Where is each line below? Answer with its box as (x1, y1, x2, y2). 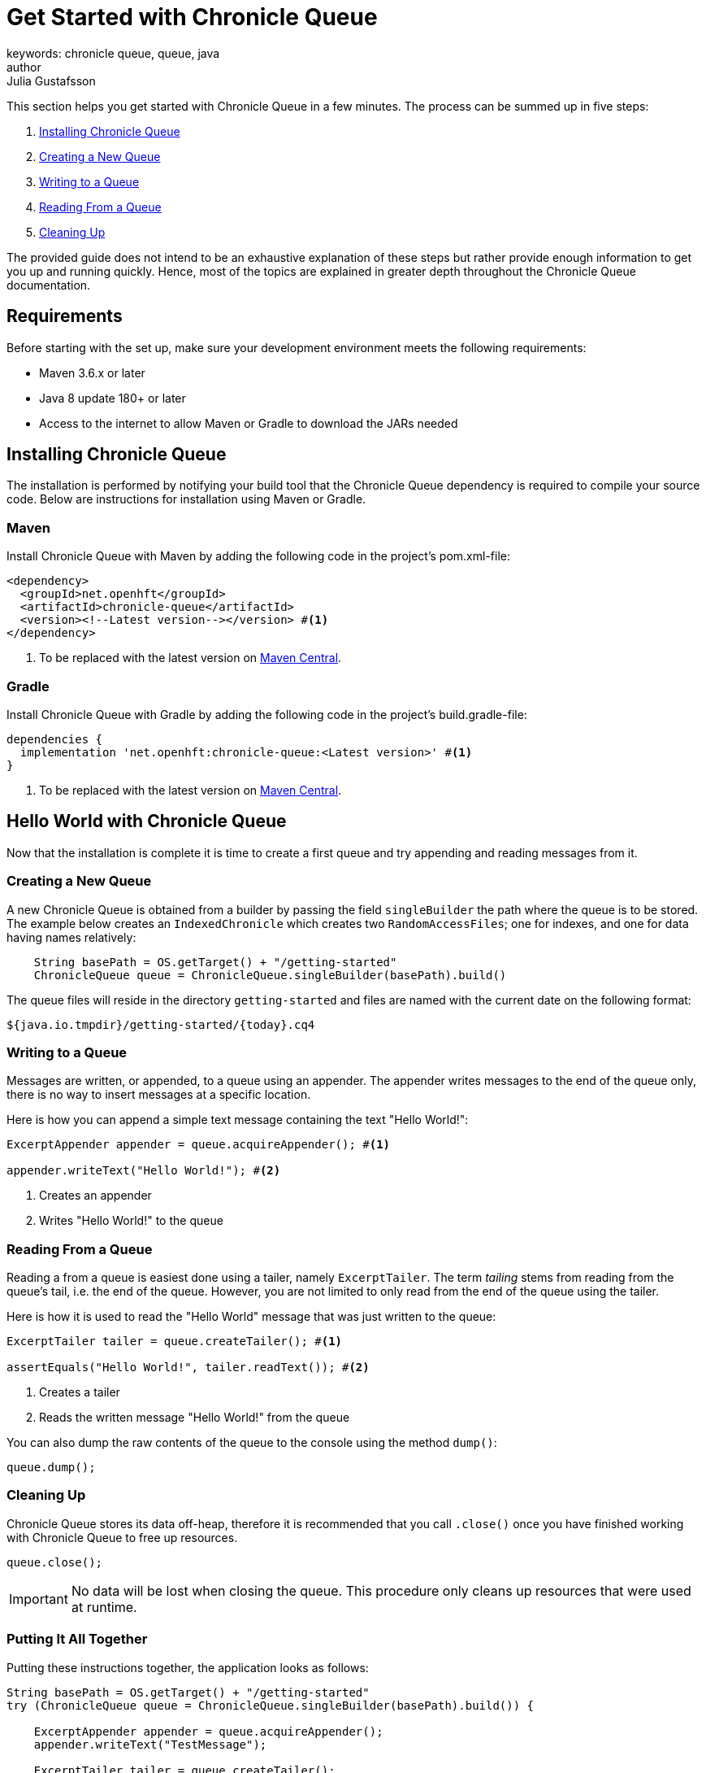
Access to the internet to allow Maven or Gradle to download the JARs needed (39, 416, 458, 430)
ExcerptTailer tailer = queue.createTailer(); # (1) (6, 1335, 343, 1348)
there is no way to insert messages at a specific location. (6, 1087, 311, 1102)
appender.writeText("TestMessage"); (33, 1737, 267, 1751)
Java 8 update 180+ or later (39, 390, 186, 405)
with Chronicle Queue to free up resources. (6, 1530, 238, 1544)
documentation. (6, 277, 91, 292)
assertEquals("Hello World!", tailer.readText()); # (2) (6, 1361, 370, 1374)
